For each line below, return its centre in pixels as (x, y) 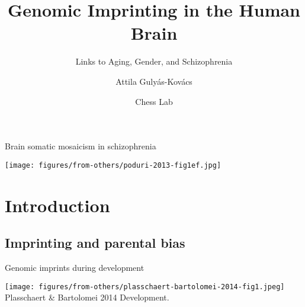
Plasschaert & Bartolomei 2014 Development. (87, 297)
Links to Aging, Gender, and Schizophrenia (154, 61)
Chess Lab (154, 101)
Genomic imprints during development (75, 267)
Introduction (57, 205)
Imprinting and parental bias (95, 243)
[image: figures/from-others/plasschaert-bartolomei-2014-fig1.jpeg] (145, 287)
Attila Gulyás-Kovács (154, 81)
